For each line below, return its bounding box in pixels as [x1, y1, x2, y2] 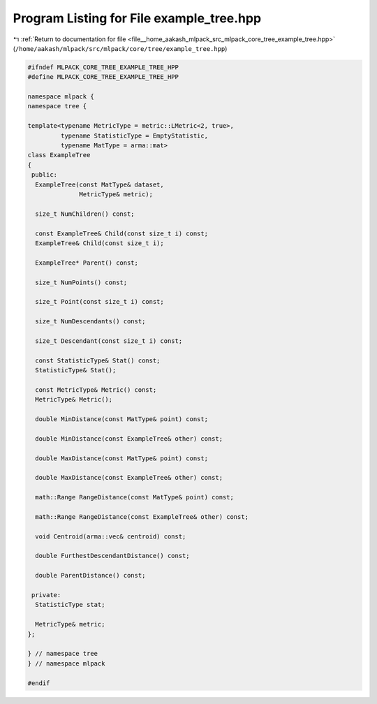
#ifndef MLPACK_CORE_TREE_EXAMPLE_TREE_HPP [27, 63, 179, 71]
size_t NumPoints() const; [35, 278, 128, 286]
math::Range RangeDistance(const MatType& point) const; [35, 493, 234, 501]
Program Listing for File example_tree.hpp [13, 10, 262, 26]
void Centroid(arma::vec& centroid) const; [35, 532, 186, 541]
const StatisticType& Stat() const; [35, 356, 161, 365]
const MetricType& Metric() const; [35, 386, 157, 394]
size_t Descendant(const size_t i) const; [35, 337, 183, 345]
